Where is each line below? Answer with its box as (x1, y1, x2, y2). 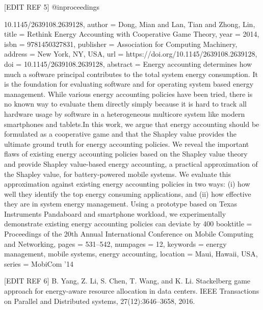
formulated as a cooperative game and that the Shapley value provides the (4, 128, 237, 139)
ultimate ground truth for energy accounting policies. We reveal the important (4, 138, 249, 149)
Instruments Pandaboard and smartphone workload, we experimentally (4, 208, 226, 219)
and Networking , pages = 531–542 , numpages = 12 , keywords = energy (4, 238, 227, 249)
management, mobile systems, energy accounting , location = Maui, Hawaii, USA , (4, 248, 258, 259)
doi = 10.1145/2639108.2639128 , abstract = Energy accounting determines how (4, 58, 252, 69)
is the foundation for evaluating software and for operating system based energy (4, 79, 254, 89)
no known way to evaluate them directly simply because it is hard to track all (4, 98, 247, 109)
